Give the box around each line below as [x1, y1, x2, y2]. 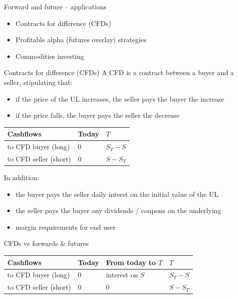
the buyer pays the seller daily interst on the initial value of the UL [15, 189, 218, 199]
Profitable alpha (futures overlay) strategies [15, 34, 147, 45]
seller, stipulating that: [4, 77, 73, 87]
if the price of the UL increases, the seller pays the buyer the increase [15, 93, 224, 104]
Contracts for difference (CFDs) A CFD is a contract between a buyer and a [4, 67, 234, 78]
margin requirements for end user [15, 221, 116, 232]
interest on [106, 270, 138, 280]
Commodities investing [15, 51, 84, 61]
